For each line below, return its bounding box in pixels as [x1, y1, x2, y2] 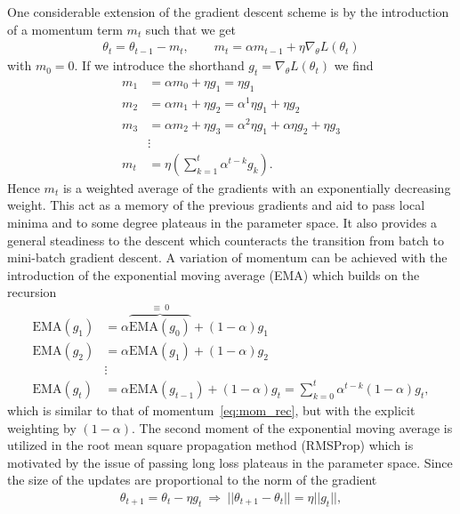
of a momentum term [7, 20, 123, 38]
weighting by [7, 418, 77, 437]
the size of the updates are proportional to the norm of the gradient [7, 470, 377, 489]
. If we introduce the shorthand [74, 56, 245, 75]
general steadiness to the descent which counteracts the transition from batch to [7, 230, 444, 249]
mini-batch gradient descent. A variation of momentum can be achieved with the [7, 248, 448, 267]
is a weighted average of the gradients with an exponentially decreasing [62, 178, 451, 197]
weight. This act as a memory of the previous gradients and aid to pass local [7, 196, 425, 214]
